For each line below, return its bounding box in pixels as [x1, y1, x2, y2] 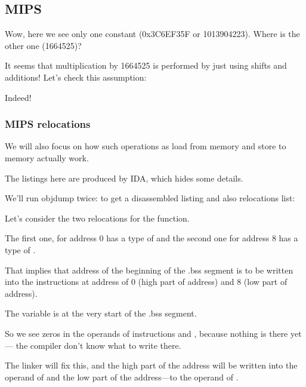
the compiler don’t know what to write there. [16, 339, 181, 351]
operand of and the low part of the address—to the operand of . [5, 370, 239, 383]
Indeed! [5, 91, 32, 103]
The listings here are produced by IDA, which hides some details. [5, 171, 243, 184]
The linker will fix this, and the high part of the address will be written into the [5, 359, 298, 371]
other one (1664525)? [5, 39, 82, 51]
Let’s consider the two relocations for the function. [5, 211, 190, 224]
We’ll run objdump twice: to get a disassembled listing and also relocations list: [5, 192, 295, 204]
